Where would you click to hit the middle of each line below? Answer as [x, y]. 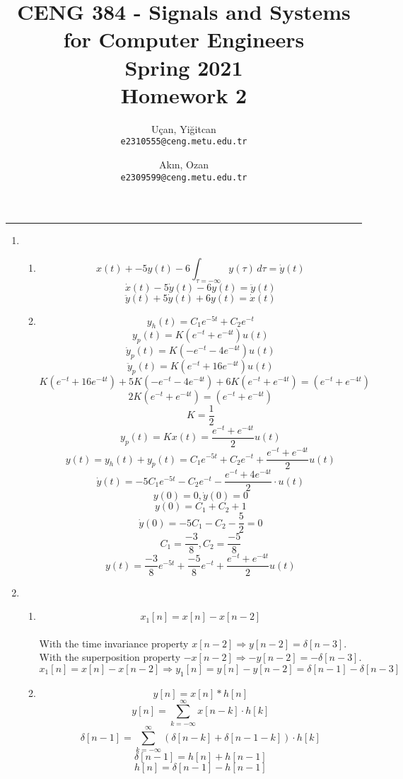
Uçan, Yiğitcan [184, 128]
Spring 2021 [184, 67]
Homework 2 [184, 94]
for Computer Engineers [184, 39]
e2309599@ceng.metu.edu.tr [184, 177]
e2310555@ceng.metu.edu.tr [184, 142]
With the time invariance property [114, 643]
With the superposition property [110, 657]
